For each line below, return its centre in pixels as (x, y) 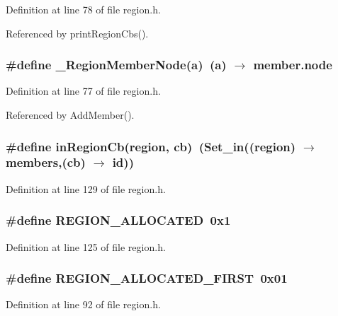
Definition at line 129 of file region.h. (86, 188)
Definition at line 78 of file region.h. (83, 9)
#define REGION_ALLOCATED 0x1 (118, 220)
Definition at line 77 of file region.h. (83, 91)
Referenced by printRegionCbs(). (77, 33)
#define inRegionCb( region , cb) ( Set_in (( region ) (151, 146)
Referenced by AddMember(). (70, 115)
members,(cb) (46, 162)
